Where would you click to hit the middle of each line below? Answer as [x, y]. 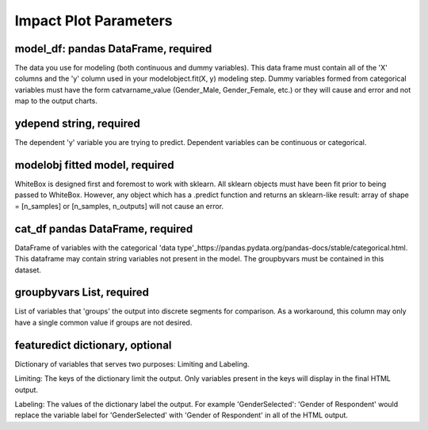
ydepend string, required [77, 124]
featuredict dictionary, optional [93, 345]
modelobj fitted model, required [94, 165]
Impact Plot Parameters [94, 21]
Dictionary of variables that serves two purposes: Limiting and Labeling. [132, 363]
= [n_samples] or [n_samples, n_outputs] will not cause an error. [119, 206]
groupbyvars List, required [82, 293]
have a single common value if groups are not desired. [103, 322]
